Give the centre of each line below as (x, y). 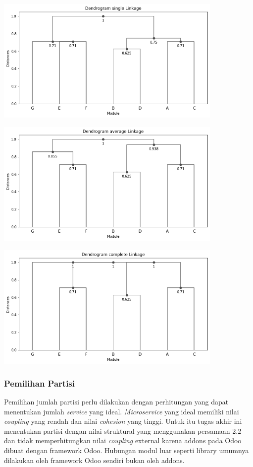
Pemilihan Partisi (40, 383)
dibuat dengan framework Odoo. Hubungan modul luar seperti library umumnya (126, 450)
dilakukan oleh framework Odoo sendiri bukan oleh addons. (94, 460)
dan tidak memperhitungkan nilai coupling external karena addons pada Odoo (123, 440)
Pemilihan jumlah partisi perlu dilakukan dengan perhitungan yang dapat (116, 402)
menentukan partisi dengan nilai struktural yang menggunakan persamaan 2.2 (123, 431)
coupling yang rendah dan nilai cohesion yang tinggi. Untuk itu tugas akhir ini (123, 421)
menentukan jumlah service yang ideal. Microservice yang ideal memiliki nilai (122, 411)
